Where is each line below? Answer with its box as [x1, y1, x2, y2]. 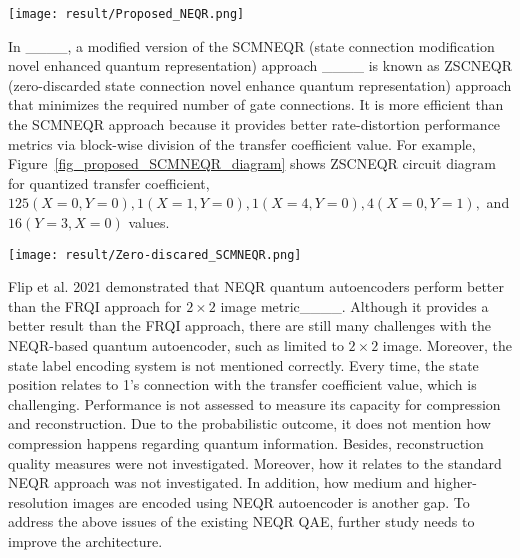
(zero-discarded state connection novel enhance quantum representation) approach [8, 74, 512, 95]
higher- [434, 472, 477, 493]
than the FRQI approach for [8, 295, 182, 316]
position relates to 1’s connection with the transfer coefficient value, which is [8, 374, 477, 395]
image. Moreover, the [382, 335, 512, 356]
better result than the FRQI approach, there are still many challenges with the [8, 315, 492, 336]
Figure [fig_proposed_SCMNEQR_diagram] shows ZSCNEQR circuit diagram [8, 153, 496, 174]
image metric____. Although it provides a [220, 295, 489, 316]
